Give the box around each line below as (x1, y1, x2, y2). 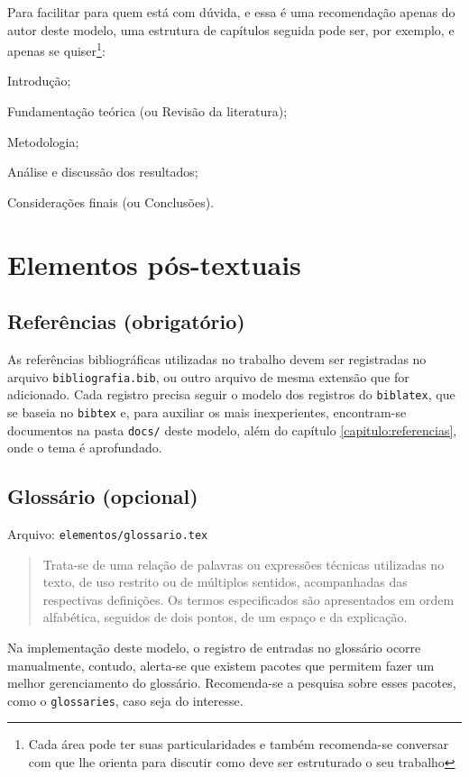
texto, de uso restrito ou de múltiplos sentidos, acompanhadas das (42, 572, 408, 591)
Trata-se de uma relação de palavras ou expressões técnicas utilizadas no (42, 554, 445, 573)
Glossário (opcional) (7, 482, 198, 510)
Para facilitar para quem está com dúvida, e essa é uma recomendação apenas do (7, 3, 455, 21)
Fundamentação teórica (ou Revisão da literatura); (7, 102, 288, 121)
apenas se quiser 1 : (7, 39, 106, 59)
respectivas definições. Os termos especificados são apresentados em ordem (42, 590, 455, 608)
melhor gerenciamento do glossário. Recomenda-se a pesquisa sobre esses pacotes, (7, 673, 456, 692)
